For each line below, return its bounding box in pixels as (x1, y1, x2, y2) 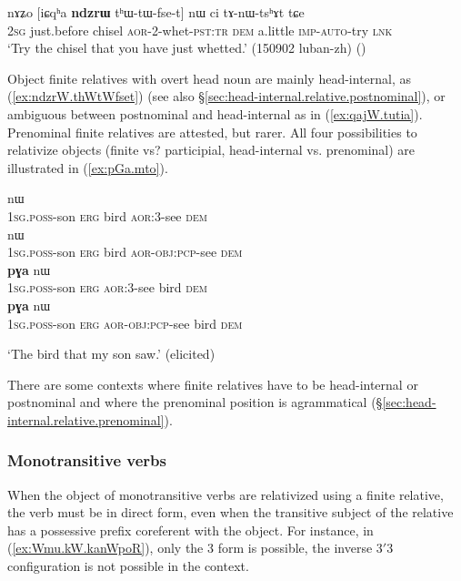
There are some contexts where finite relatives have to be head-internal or (7, 374, 418, 393)
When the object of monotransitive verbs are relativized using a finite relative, (7, 484, 444, 504)
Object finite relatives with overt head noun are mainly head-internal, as (7, 68, 412, 87)
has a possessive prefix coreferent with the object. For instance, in (7, 520, 374, 539)
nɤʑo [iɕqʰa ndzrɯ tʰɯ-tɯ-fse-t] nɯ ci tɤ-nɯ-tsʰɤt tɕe (7, 3, 305, 21)
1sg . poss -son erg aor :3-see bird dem (7, 278, 207, 297)
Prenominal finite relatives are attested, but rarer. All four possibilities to (7, 122, 417, 141)
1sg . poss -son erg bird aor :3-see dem (7, 206, 207, 225)
